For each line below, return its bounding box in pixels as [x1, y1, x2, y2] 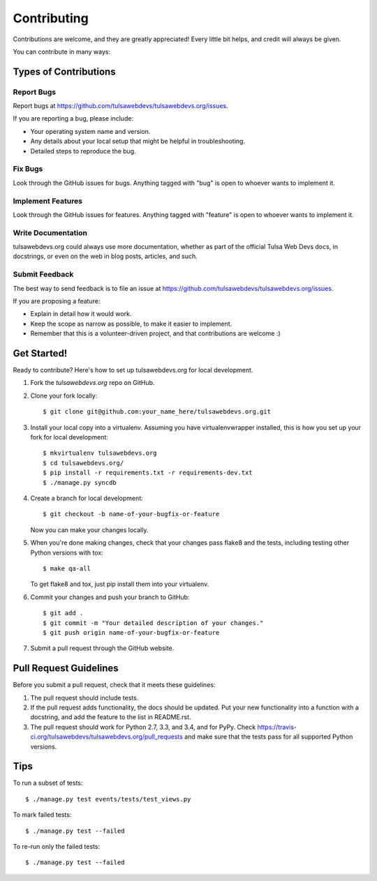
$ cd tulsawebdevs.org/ [43, 459, 124, 467]
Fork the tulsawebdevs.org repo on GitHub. [30, 379, 155, 387]
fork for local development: [30, 433, 108, 442]
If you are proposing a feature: [13, 297, 101, 305]
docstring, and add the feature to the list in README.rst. [30, 713, 191, 721]
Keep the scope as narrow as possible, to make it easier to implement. [30, 319, 232, 328]
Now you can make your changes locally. [30, 525, 149, 534]
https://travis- [257, 723, 297, 731]
